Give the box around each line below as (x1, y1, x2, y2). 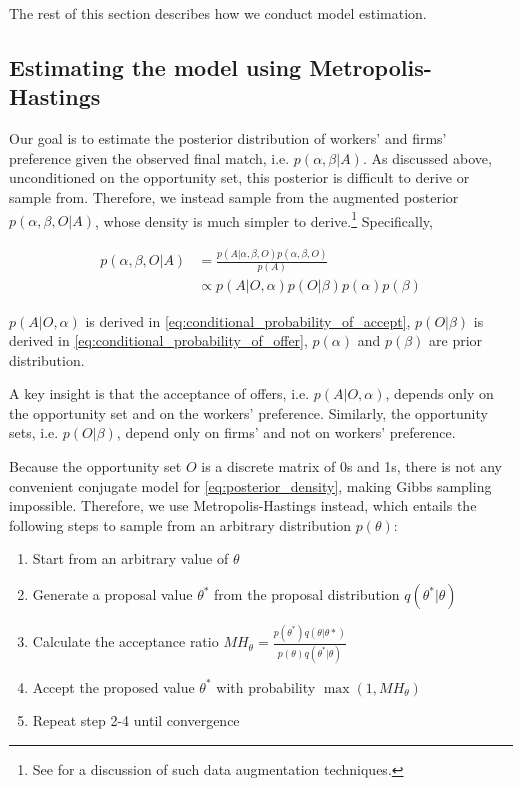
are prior (429, 330, 483, 351)
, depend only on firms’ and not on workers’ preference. (116, 422, 456, 443)
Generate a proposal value (32, 584, 193, 605)
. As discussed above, (362, 147, 492, 168)
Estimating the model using (9, 51, 302, 82)
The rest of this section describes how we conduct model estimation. (9, 3, 427, 23)
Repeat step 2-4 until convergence (32, 710, 240, 731)
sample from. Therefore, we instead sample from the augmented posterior (9, 186, 459, 207)
